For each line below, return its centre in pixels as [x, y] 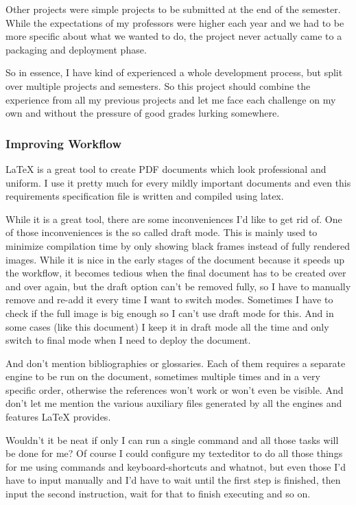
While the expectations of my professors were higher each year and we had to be [175, 22]
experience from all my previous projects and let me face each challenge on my [171, 99]
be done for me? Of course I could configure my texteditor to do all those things [174, 453]
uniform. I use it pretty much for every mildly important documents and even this [178, 182]
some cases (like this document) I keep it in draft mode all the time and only [167, 326]
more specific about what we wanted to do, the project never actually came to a [174, 36]
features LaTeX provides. [58, 417]
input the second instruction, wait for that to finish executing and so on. [158, 494]
